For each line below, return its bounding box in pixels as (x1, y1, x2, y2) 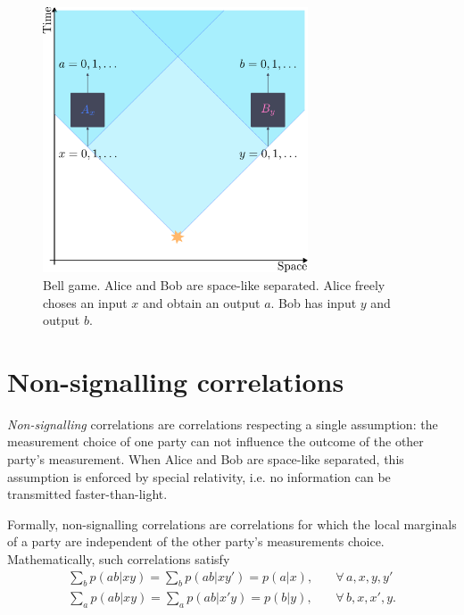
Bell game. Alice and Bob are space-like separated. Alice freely (43, 275, 385, 294)
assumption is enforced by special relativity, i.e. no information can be (7, 467, 391, 486)
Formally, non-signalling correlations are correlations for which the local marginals (7, 514, 457, 533)
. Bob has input (270, 293, 357, 312)
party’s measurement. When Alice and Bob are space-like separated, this (7, 450, 404, 469)
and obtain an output (143, 293, 261, 312)
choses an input (43, 293, 128, 312)
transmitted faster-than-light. (7, 485, 168, 503)
